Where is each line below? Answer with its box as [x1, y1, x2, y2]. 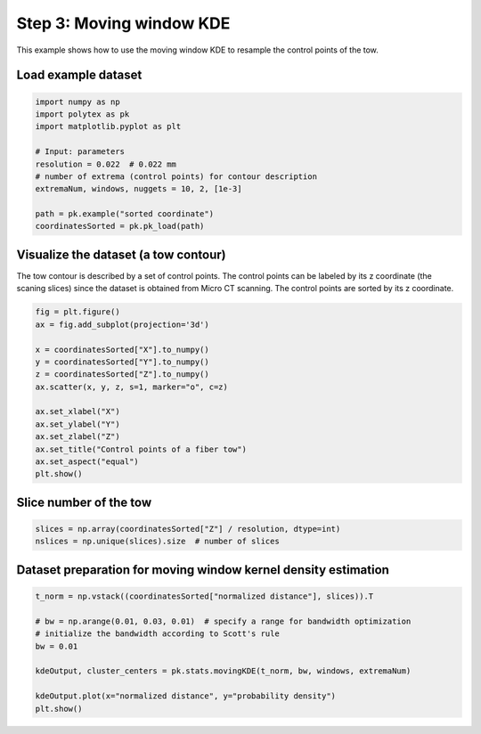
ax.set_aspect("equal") [35, 457, 140, 467]
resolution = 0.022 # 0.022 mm [35, 159, 177, 169]
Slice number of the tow [16, 494, 151, 510]
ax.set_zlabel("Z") [35, 432, 120, 442]
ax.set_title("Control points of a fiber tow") [35, 444, 247, 454]
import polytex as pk [35, 109, 130, 119]
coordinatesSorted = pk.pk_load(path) [35, 221, 205, 232]
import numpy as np [35, 96, 120, 107]
